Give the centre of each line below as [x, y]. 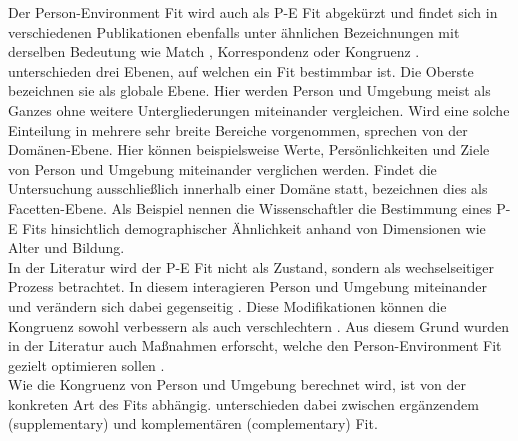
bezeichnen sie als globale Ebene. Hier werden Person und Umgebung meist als [249, 90]
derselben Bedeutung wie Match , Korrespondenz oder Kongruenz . [214, 51]
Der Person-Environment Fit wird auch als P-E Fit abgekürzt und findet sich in [253, 12]
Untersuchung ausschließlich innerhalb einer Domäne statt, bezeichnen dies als [248, 188]
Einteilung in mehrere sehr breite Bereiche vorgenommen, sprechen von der [238, 129]
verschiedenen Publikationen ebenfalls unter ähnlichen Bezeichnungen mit [234, 31]
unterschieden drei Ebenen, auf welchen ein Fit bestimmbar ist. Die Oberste [241, 70]
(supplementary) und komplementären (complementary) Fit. [193, 423]
